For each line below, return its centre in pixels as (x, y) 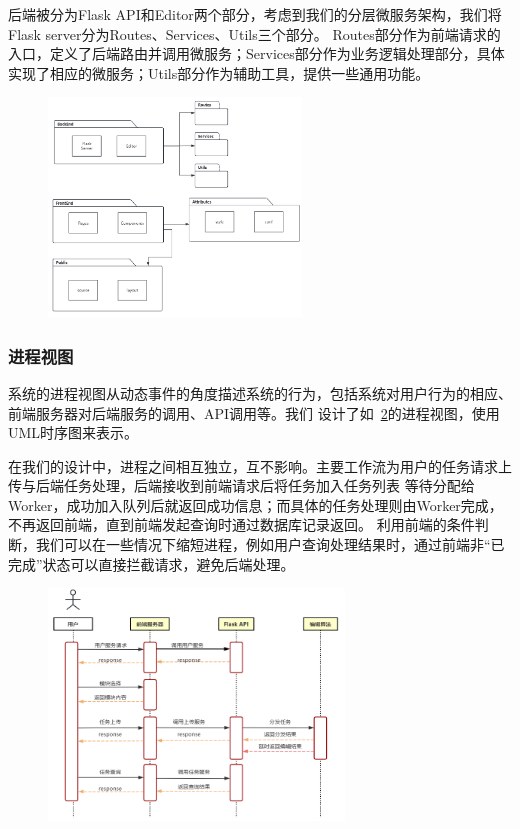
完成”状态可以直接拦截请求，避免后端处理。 (151, 563)
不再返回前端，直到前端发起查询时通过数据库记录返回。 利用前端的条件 (241, 524)
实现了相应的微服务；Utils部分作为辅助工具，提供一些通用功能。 (219, 72)
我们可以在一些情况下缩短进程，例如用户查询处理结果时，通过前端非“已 (270, 544)
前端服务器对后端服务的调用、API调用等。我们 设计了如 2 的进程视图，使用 (254, 412)
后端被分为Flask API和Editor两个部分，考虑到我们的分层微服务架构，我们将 (255, 14)
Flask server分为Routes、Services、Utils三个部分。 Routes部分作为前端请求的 (254, 33)
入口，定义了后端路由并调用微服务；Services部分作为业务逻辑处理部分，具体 (256, 53)
